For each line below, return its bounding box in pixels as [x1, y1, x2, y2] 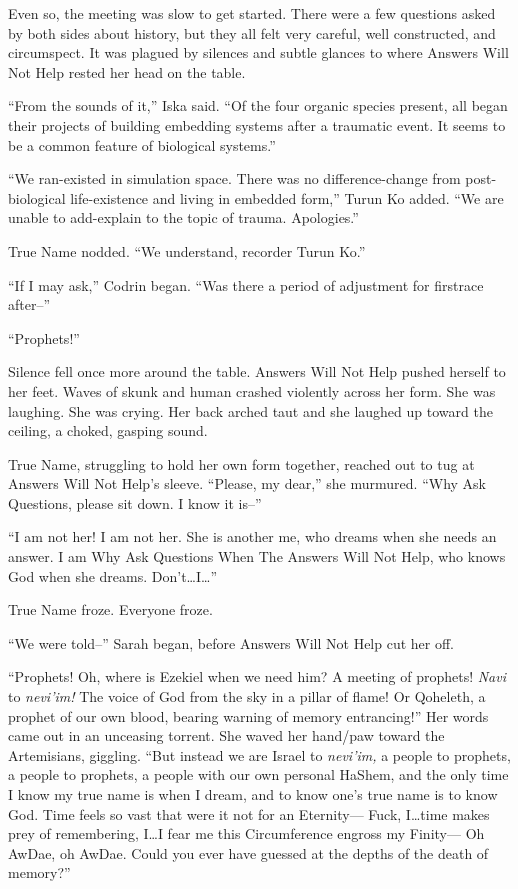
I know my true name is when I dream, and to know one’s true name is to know [8, 784, 498, 804]
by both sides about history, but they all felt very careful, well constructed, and [8, 22, 496, 43]
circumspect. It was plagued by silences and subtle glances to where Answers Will [8, 42, 509, 63]
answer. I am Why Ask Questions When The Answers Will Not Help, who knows [8, 546, 506, 567]
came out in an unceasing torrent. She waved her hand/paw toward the [8, 725, 445, 746]
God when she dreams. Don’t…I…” [8, 565, 218, 586]
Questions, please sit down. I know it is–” [8, 492, 262, 513]
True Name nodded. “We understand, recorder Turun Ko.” [8, 240, 366, 261]
